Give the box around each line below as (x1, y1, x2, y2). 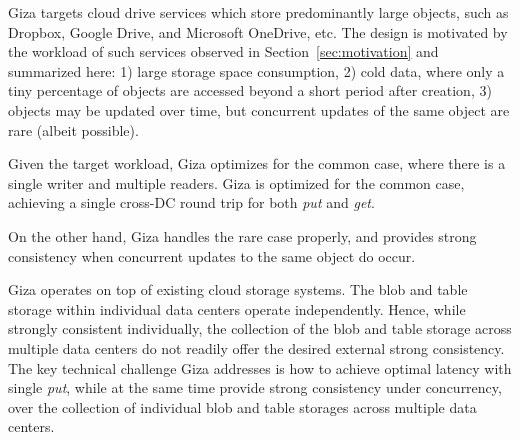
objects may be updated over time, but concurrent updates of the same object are (8, 99, 510, 120)
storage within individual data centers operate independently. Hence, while (8, 298, 466, 319)
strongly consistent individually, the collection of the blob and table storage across (8, 318, 512, 339)
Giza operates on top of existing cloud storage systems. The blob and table (8, 279, 468, 300)
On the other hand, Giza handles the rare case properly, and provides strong (8, 225, 477, 246)
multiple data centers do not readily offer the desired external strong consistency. (8, 337, 505, 358)
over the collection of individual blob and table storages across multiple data (8, 396, 477, 417)
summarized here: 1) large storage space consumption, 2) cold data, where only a (8, 60, 505, 81)
